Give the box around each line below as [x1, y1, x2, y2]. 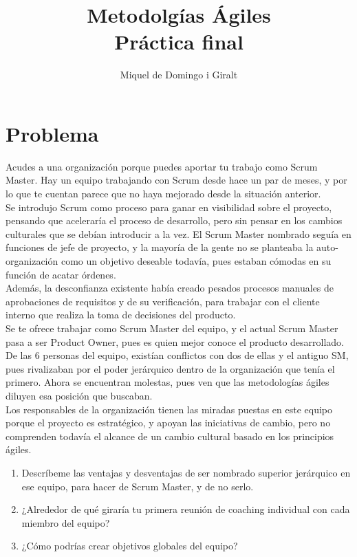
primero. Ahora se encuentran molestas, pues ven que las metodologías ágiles [6, 375, 329, 389]
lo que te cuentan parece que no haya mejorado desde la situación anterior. [6, 186, 321, 201]
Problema [6, 119, 99, 147]
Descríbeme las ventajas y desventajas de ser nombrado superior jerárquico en [21, 465, 351, 479]
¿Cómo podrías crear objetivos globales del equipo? [21, 538, 238, 553]
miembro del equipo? [21, 515, 110, 529]
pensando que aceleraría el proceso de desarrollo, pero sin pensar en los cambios [6, 213, 343, 228]
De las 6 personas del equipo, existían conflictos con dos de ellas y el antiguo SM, [6, 348, 349, 362]
